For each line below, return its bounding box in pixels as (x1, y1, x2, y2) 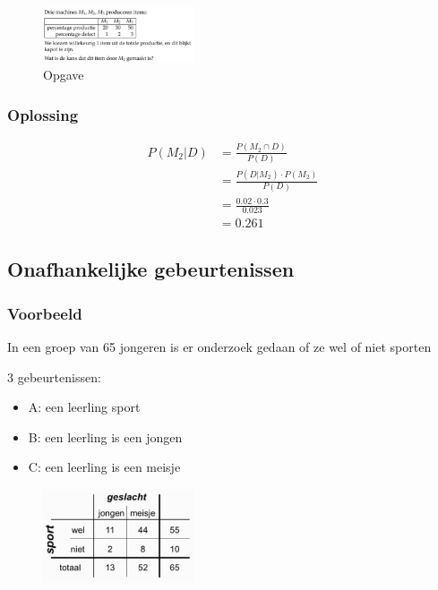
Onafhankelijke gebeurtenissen (7, 255, 295, 283)
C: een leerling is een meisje (28, 457, 181, 476)
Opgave (43, 65, 84, 84)
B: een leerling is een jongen (28, 427, 183, 446)
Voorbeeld (7, 302, 82, 324)
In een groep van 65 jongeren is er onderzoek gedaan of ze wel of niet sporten (7, 337, 432, 355)
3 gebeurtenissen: (7, 367, 101, 386)
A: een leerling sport (28, 398, 141, 416)
